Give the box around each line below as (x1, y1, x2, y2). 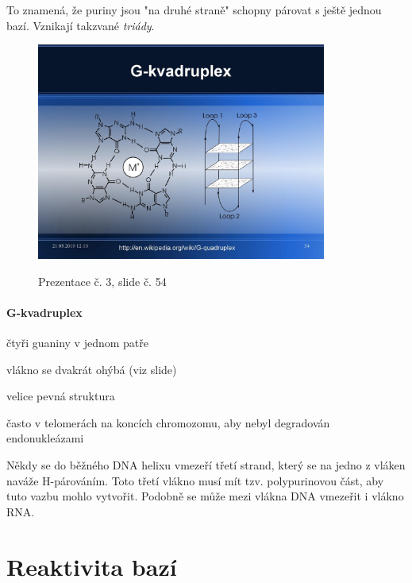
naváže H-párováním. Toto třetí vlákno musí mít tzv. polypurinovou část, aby (6, 472, 384, 488)
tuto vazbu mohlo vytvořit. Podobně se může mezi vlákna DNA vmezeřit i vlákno (6, 488, 404, 504)
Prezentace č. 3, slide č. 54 (38, 272, 167, 289)
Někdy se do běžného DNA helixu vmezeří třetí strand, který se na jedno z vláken (6, 457, 406, 473)
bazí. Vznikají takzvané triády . (6, 17, 155, 33)
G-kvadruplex (6, 303, 83, 320)
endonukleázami (6, 430, 84, 446)
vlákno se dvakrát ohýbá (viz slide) (6, 361, 177, 377)
